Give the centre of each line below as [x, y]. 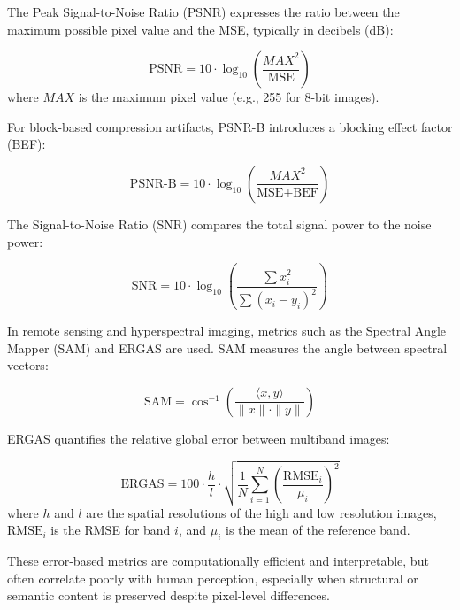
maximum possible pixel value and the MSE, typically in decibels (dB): [200, 29]
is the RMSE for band [111, 530]
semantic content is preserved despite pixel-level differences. [169, 595]
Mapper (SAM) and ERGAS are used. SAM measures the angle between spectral [227, 347]
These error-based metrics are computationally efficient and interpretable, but [218, 561]
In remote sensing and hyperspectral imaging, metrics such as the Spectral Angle [227, 331]
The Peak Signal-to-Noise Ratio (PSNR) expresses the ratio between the [203, 12]
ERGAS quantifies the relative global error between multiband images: [199, 438]
